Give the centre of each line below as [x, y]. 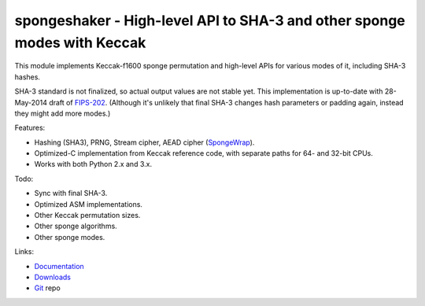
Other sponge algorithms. [76, 226]
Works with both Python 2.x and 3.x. [93, 164]
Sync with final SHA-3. [71, 194]
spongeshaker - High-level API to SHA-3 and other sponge [210, 20]
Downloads [52, 277]
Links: [24, 252]
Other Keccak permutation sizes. [87, 216]
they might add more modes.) [63, 113]
